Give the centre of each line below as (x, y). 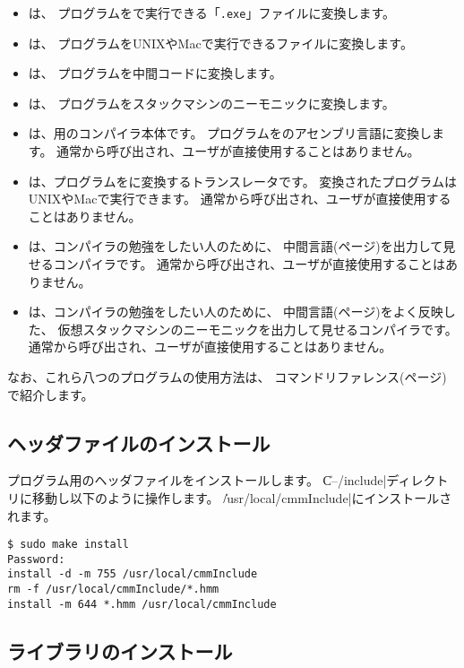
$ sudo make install (69, 545)
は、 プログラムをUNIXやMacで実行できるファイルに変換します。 (220, 43)
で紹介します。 (51, 394)
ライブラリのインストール (120, 651)
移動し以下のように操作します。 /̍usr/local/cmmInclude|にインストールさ (242, 497)
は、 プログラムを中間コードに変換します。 (155, 73)
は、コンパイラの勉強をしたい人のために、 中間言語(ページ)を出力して (236, 246)
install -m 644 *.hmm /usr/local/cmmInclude (142, 604)
